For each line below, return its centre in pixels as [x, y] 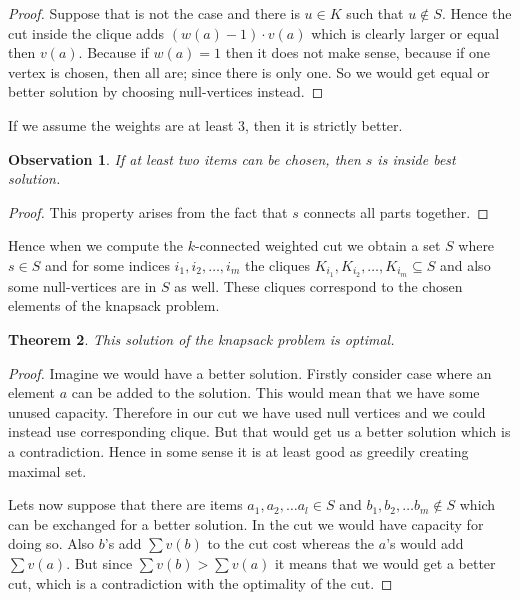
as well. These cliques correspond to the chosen [318, 285]
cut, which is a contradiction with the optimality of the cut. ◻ [200, 582]
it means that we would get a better [385, 562]
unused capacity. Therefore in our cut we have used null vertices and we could [247, 411]
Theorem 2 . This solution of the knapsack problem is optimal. [201, 338]
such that [375, 13]
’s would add [425, 543]
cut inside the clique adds [86, 32]
